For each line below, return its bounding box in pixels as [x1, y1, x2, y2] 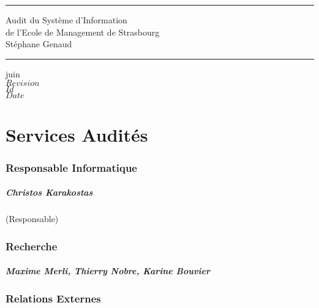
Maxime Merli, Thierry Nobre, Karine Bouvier [6, 264, 210, 277]
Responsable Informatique [6, 160, 137, 175]
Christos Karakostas [6, 186, 93, 199]
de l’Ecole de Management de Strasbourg [6, 25, 160, 38]
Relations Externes [6, 291, 101, 306]
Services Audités [6, 121, 148, 147]
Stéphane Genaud [6, 37, 72, 50]
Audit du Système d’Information [6, 13, 127, 26]
